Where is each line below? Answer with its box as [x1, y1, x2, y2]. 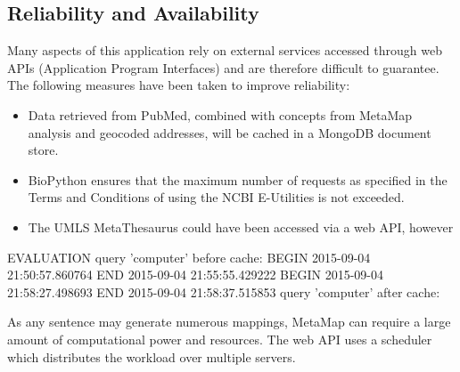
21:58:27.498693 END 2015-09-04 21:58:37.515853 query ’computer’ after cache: [7, 282, 440, 301]
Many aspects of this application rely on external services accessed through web [7, 41, 442, 60]
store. [28, 141, 59, 159]
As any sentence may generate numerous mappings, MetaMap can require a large [7, 312, 451, 331]
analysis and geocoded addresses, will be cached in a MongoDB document [28, 123, 431, 142]
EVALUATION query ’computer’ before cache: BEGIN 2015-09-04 [7, 247, 371, 266]
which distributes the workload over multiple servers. [7, 347, 296, 366]
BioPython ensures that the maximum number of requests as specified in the [28, 170, 448, 189]
